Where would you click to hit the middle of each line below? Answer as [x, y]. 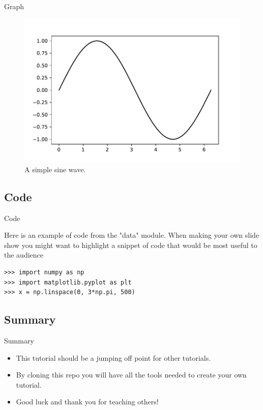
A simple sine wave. [55, 169]
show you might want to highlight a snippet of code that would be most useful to [131, 245]
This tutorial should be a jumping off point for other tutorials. [113, 357]
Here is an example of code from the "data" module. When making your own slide [132, 235]
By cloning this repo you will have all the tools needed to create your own [131, 375]
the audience [24, 255]
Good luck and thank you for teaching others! [87, 402]
